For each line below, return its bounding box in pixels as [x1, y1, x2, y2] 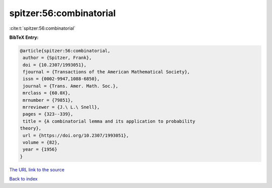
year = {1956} [23, 147, 57, 152]
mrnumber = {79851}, [23, 97, 74, 103]
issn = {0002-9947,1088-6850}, [23, 76, 100, 82]
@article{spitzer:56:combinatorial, [20, 48, 111, 53]
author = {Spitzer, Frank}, [23, 55, 92, 60]
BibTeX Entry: [9, 34, 39, 40]
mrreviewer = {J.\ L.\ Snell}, [23, 104, 100, 110]
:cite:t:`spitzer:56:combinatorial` [9, 25, 76, 31]
